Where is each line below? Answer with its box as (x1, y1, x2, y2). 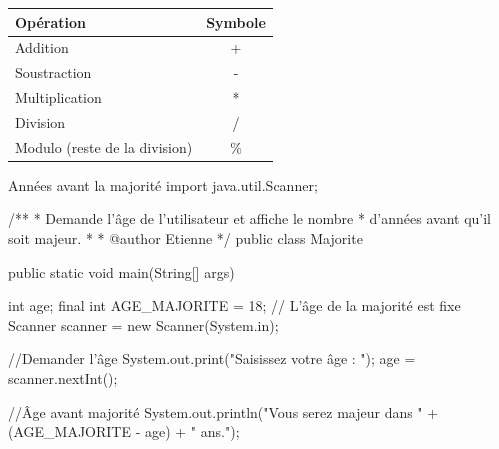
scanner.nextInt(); (8, 367, 118, 388)
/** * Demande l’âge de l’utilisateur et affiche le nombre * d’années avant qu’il (8, 208, 491, 229)
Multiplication (15, 87, 102, 108)
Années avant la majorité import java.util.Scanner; (8, 174, 318, 195)
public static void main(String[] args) (8, 261, 235, 282)
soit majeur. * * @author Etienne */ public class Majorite (8, 228, 363, 248)
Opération (15, 11, 87, 32)
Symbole (206, 11, 266, 32)
